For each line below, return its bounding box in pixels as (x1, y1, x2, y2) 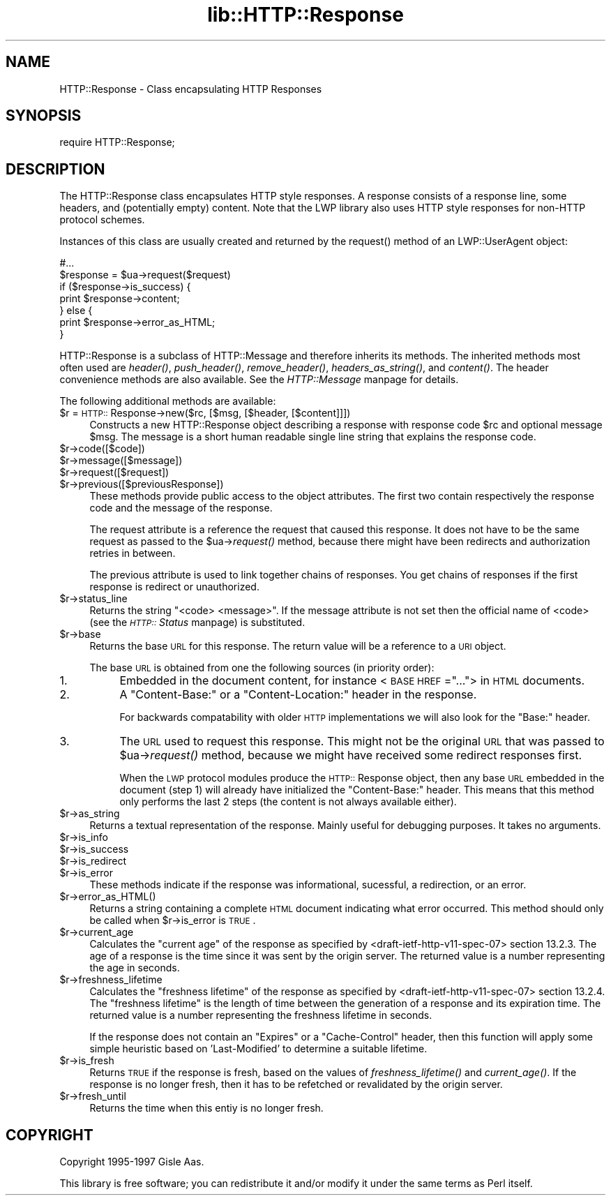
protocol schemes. (59, 214, 145, 226)
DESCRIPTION (6, 160, 105, 178)
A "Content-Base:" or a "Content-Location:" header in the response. (119, 687, 477, 702)
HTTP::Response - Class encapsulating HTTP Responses (59, 82, 322, 95)
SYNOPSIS (6, 107, 82, 125)
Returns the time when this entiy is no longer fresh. (89, 1102, 324, 1114)
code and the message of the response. (89, 502, 273, 514)
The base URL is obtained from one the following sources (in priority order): (89, 662, 435, 674)
